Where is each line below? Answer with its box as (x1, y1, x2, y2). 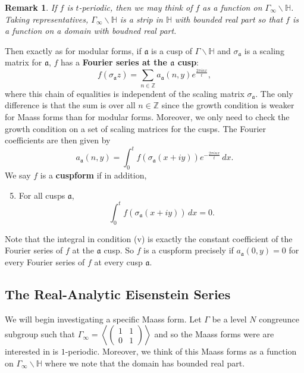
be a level (212, 312, 247, 325)
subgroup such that (5, 328, 76, 340)
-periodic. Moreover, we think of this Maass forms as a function (65, 345, 297, 358)
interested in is (5, 345, 59, 358)
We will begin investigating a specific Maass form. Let (5, 312, 202, 325)
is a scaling (244, 44, 284, 57)
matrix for (5, 56, 42, 68)
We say (5, 169, 31, 181)
